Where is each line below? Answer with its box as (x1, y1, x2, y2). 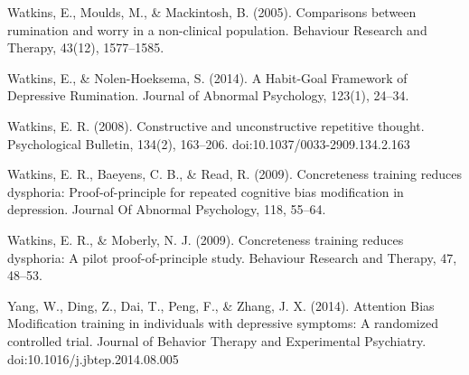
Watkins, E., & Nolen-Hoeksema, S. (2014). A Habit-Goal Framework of (7, 68, 408, 87)
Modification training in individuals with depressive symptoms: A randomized (7, 314, 438, 333)
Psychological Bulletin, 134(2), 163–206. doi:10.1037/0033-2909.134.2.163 (7, 134, 410, 153)
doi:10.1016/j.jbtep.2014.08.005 (7, 349, 179, 368)
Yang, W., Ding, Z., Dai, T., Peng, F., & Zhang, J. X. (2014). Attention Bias (7, 295, 435, 314)
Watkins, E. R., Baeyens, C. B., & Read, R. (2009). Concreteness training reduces (7, 164, 462, 183)
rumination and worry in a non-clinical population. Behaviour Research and (7, 20, 427, 39)
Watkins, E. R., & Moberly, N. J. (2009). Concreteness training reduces (7, 230, 404, 248)
